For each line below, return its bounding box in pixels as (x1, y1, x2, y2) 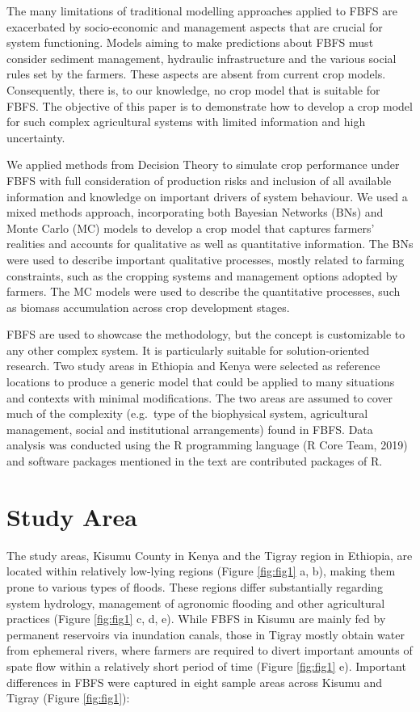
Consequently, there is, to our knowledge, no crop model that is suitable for (6, 81, 380, 98)
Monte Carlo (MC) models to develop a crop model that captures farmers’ (6, 219, 375, 236)
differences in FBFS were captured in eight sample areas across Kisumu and (6, 673, 383, 690)
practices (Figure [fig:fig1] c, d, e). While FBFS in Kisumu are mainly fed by (6, 610, 386, 627)
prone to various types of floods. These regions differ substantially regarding (6, 578, 383, 595)
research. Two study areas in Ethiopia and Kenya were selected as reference (6, 357, 380, 374)
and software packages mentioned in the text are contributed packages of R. (6, 453, 383, 470)
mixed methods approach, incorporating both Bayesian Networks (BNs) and (6, 204, 384, 221)
